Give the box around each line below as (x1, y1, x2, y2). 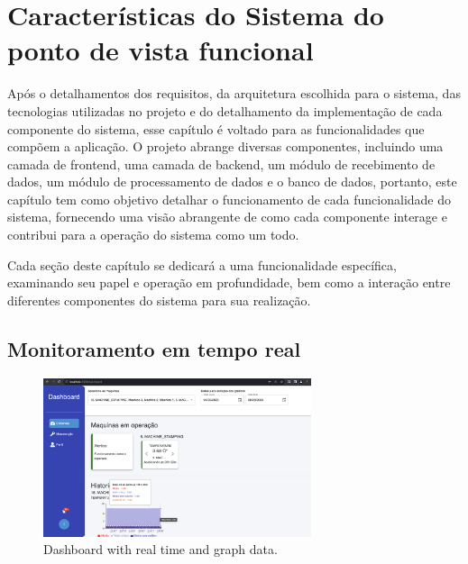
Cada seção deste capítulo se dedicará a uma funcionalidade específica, (7, 255, 397, 274)
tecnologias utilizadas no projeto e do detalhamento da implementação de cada (7, 101, 443, 120)
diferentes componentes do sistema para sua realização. (7, 290, 311, 309)
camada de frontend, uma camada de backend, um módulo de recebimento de (7, 154, 436, 173)
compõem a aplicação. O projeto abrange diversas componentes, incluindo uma (7, 137, 444, 156)
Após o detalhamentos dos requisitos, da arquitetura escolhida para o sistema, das (7, 84, 461, 103)
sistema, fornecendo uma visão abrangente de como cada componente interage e (7, 207, 447, 226)
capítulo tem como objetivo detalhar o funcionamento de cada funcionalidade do (7, 189, 452, 208)
